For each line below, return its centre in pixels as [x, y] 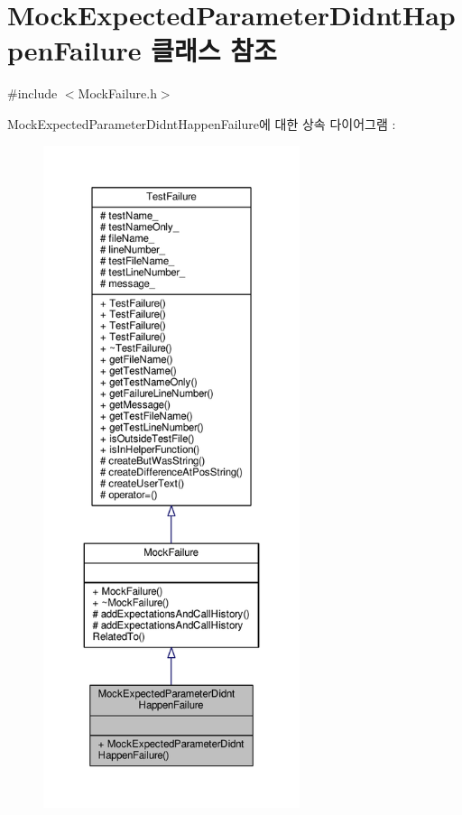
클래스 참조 [214, 50]
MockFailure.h [117, 93]
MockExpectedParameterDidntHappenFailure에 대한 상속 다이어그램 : [202, 123]
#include [32, 93]
